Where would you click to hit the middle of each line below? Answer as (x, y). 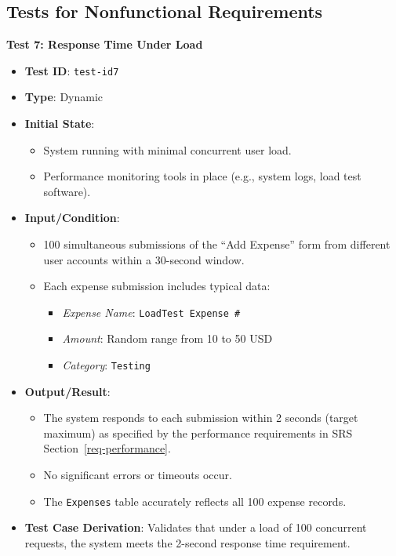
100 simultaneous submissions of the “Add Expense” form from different (217, 244)
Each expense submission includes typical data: (157, 286)
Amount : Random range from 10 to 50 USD (167, 338)
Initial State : (60, 124)
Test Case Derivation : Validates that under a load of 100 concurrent (196, 527)
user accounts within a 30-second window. (144, 259)
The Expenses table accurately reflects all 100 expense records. (195, 501)
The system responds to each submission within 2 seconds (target (201, 418)
